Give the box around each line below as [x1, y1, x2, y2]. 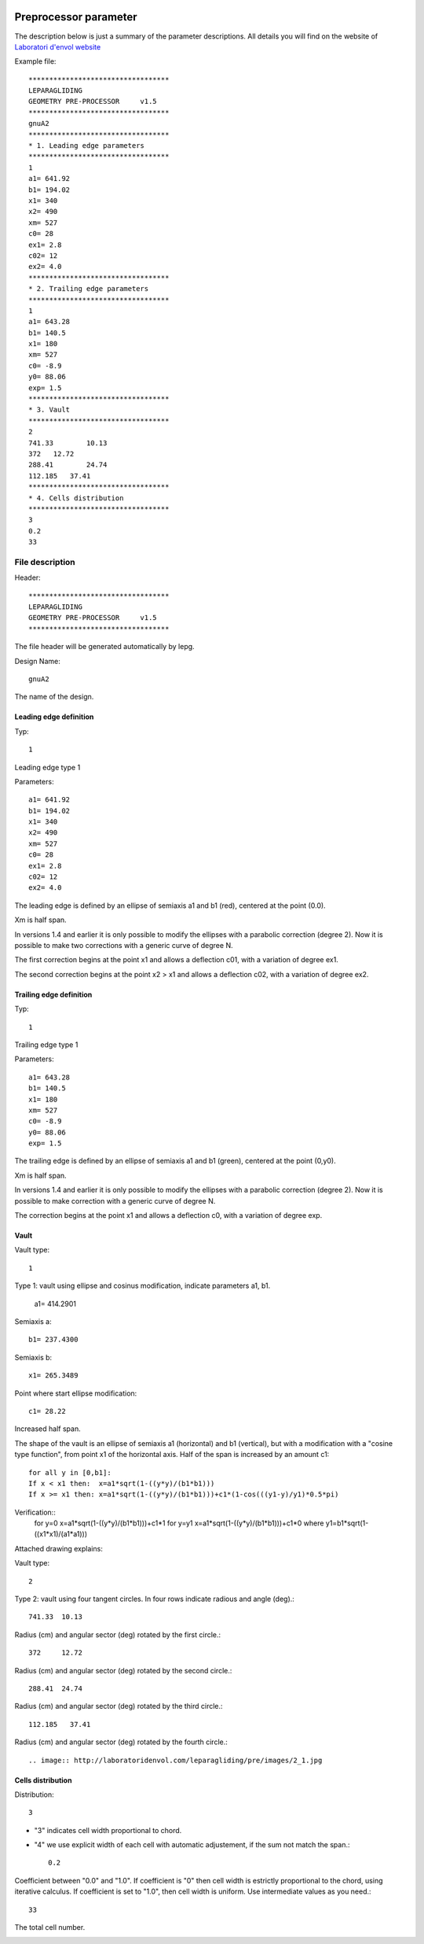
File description [14, 556, 76, 567]
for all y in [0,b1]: [28, 1468, 111, 1477]
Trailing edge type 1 [14, 1039, 79, 1049]
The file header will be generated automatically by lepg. [14, 642, 196, 651]
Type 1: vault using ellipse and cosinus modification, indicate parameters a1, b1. [14, 1281, 271, 1290]
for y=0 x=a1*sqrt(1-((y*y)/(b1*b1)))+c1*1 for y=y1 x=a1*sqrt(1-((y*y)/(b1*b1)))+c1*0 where [34, 1518, 324, 1528]
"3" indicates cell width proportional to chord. [34, 1825, 182, 1835]
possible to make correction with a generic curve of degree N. [14, 1196, 216, 1205]
